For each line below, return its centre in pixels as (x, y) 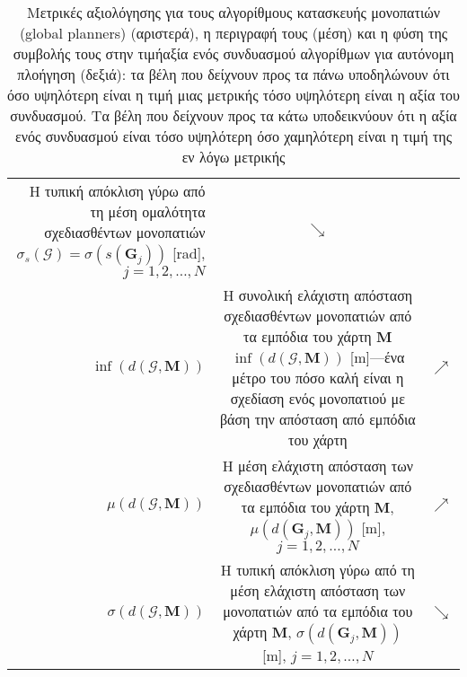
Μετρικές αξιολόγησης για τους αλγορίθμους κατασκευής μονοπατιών (233, 12)
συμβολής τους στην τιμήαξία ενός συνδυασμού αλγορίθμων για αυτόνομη (233, 53)
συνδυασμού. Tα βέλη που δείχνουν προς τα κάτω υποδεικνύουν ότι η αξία (233, 115)
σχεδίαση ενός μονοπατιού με (317, 398)
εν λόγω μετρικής (233, 157)
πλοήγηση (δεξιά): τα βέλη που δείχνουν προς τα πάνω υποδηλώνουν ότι (233, 74)
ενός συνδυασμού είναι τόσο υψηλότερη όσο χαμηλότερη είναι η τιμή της (233, 136)
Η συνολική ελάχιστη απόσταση (318, 295)
